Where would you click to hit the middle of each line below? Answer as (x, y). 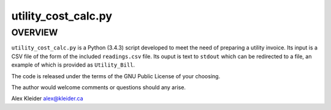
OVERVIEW (35, 32)
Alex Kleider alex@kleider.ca (47, 98)
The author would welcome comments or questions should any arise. (99, 87)
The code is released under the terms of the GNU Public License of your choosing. (116, 76)
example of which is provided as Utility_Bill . (73, 65)
